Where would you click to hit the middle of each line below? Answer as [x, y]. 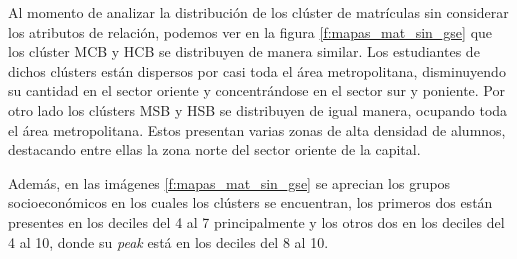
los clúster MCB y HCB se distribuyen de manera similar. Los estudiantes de [244, 51]
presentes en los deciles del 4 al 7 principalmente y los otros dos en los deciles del [256, 221]
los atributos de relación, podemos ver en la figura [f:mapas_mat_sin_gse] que [250, 31]
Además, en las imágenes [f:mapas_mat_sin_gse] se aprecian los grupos [229, 182]
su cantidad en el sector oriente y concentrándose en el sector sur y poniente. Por [256, 90]
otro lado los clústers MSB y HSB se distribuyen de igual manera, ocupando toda [258, 109]
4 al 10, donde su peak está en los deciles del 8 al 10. [168, 241]
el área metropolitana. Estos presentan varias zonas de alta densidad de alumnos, [257, 129]
